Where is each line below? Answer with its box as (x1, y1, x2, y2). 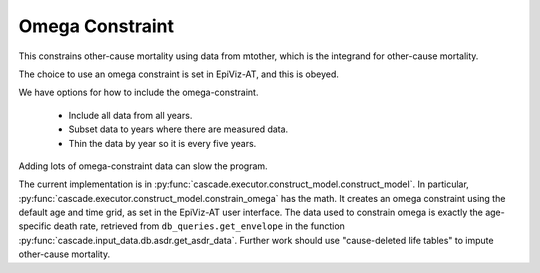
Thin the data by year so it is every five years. (68, 137, 257, 149)
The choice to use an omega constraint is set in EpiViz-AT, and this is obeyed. (18, 68, 340, 80)
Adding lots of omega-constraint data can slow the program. (18, 160, 269, 172)
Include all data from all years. (68, 109, 193, 121)
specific (18, 220, 52, 232)
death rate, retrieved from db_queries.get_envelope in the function (53, 220, 345, 232)
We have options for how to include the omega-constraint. (18, 86, 259, 99)
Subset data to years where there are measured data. (68, 123, 289, 135)
